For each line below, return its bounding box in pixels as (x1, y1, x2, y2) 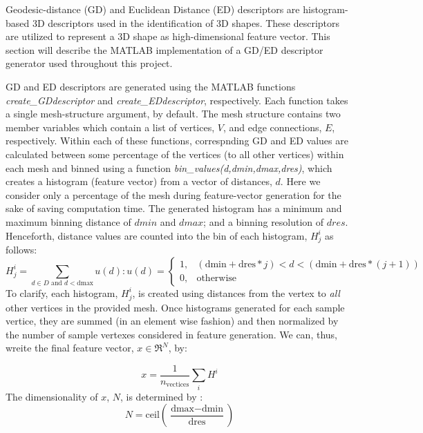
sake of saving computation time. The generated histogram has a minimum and (6, 201, 342, 215)
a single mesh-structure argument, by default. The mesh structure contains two (6, 106, 341, 121)
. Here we (280, 174, 321, 189)
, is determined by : (120, 389, 203, 403)
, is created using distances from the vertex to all (132, 285, 340, 300)
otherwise (196, 273, 237, 284)
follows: (6, 242, 37, 257)
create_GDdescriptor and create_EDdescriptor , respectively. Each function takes (6, 93, 348, 107)
